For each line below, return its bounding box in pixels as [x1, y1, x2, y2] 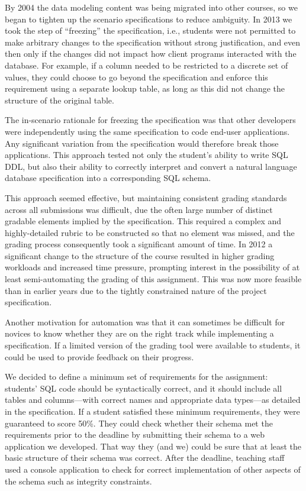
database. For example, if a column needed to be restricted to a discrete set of [5, 59, 288, 71]
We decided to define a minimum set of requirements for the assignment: [5, 370, 268, 383]
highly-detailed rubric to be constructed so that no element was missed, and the [5, 226, 295, 238]
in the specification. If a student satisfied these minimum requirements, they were [5, 405, 300, 417]
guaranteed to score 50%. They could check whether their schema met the [5, 416, 273, 429]
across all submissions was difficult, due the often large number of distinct [5, 203, 273, 215]
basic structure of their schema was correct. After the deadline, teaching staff [5, 451, 285, 464]
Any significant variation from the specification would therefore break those [5, 137, 279, 149]
